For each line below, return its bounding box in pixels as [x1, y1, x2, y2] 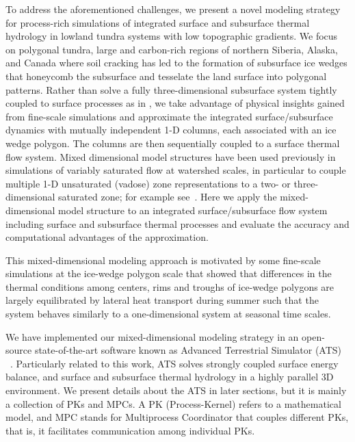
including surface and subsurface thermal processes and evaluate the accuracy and [5, 216, 350, 231]
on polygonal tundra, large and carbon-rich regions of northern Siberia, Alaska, [5, 42, 338, 56]
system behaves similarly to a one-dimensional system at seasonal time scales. [5, 307, 331, 321]
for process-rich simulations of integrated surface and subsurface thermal [5, 15, 310, 29]
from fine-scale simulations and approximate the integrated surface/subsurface [5, 109, 333, 123]
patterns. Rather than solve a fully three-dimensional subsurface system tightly [5, 82, 337, 96]
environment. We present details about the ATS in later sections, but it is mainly [5, 383, 347, 398]
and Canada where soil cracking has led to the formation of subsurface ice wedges [5, 55, 347, 70]
